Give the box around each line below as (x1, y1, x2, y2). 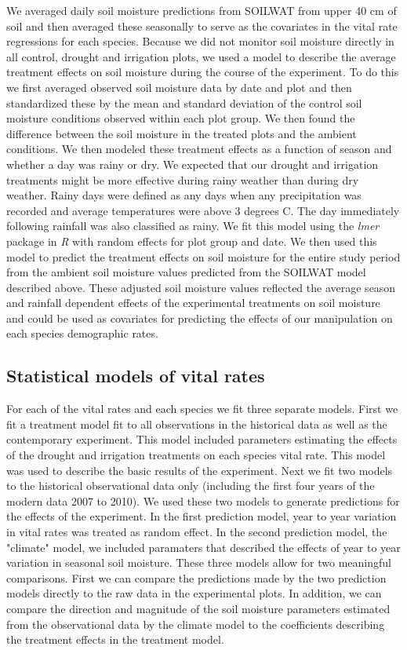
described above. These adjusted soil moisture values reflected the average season (6, 279, 396, 295)
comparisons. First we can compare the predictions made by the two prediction (6, 569, 387, 586)
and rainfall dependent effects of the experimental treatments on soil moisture (6, 294, 380, 311)
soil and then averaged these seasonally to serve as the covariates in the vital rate (6, 17, 398, 34)
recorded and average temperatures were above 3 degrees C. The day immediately (6, 202, 400, 218)
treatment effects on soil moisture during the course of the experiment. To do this (6, 64, 399, 80)
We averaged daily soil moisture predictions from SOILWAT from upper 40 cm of (6, 2, 397, 18)
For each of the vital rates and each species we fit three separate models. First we (6, 400, 398, 417)
